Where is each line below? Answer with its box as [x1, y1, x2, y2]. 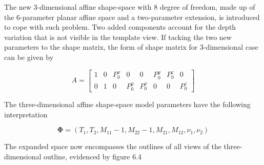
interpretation [4, 109, 48, 119]
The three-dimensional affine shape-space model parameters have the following [4, 99, 251, 110]
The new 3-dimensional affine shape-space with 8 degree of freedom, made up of [4, 2, 255, 12]
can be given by [4, 51, 54, 62]
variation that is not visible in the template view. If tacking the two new [4, 31, 232, 42]
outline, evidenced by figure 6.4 [44, 151, 142, 161]
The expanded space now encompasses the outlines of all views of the [4, 141, 221, 152]
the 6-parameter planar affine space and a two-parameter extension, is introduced [4, 11, 260, 22]
